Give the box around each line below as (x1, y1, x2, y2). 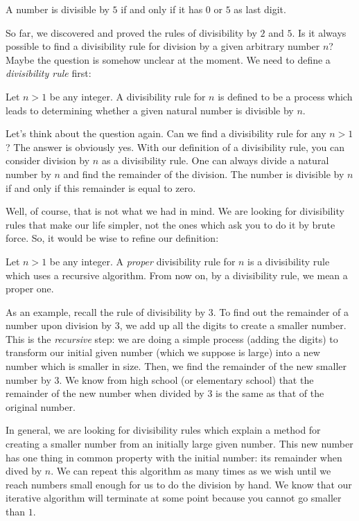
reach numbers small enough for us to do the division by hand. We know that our (6, 477, 352, 491)
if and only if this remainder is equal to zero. (6, 180, 196, 195)
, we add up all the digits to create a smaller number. (119, 318, 347, 333)
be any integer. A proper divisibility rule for (49, 254, 236, 268)
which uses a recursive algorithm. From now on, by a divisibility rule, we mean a (6, 267, 348, 282)
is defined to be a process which (218, 89, 353, 103)
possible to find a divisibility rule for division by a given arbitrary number (6, 39, 320, 53)
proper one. (6, 281, 54, 296)
